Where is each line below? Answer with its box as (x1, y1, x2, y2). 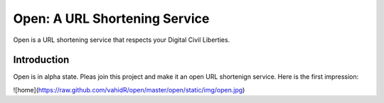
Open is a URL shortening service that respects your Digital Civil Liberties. (13, 36, 230, 44)
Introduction (13, 54, 70, 66)
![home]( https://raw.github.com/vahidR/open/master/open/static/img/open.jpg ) (13, 85, 245, 94)
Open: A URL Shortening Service (13, 11, 210, 26)
